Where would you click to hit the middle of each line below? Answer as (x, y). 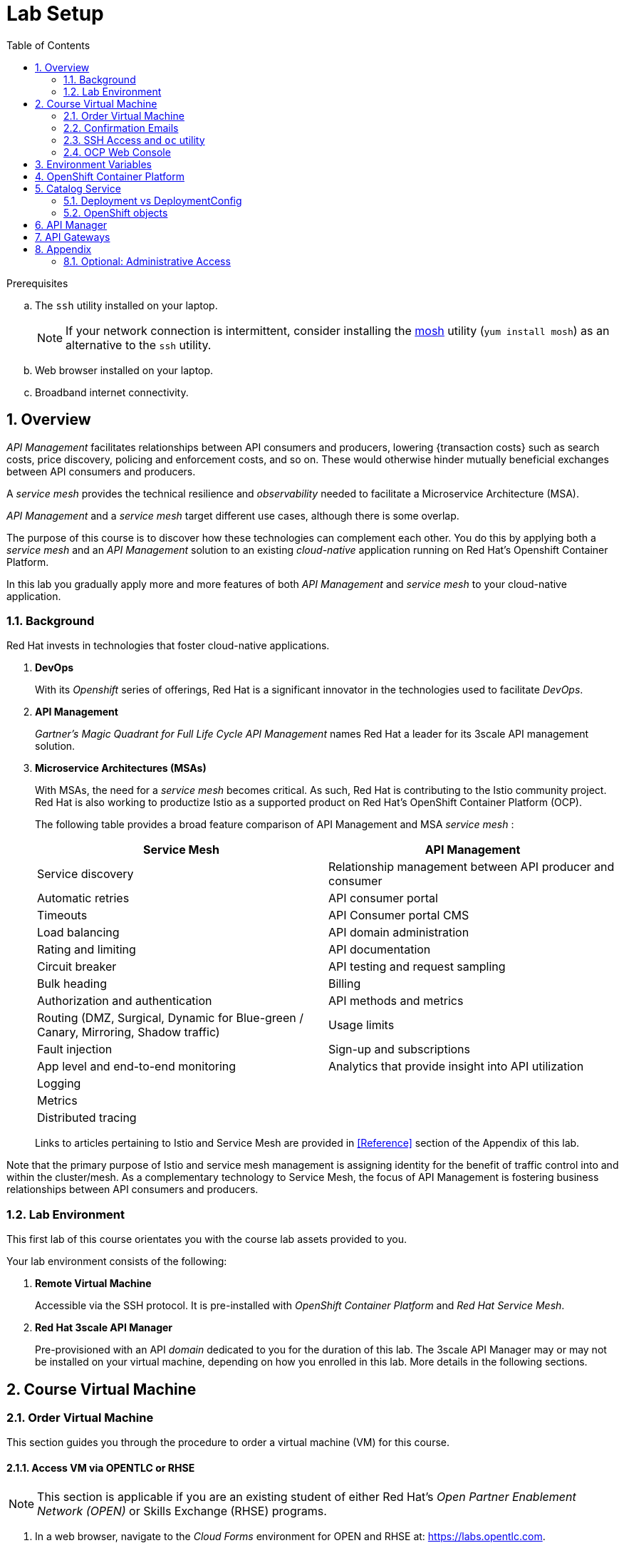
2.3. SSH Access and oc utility (134, 140)
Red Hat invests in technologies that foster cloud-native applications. (168, 646)
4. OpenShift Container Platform (110, 176)
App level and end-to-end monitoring (137, 1067)
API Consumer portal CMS (399, 915)
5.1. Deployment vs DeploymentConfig (153, 200)
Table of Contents (48, 45)
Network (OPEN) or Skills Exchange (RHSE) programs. (182, 1511)
